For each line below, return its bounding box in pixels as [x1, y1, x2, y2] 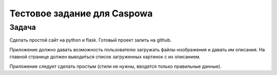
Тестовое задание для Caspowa [9, 8, 153, 19]
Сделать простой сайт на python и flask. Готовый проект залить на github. [9, 37, 172, 43]
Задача [9, 23, 36, 32]
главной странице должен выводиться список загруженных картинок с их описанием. [9, 54, 201, 60]
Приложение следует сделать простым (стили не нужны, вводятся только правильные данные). [9, 63, 222, 69]
